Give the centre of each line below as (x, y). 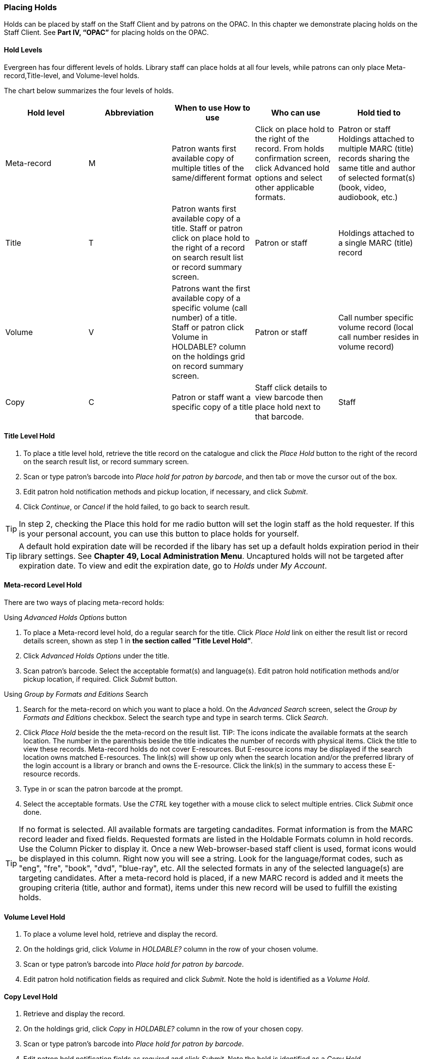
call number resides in (379, 337)
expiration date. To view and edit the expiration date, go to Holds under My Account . (173, 565)
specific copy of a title (212, 407)
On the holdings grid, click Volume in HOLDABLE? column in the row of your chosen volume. (171, 949)
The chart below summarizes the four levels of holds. (89, 90)
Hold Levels (23, 50)
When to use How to (212, 108)
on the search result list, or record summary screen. (106, 461)
